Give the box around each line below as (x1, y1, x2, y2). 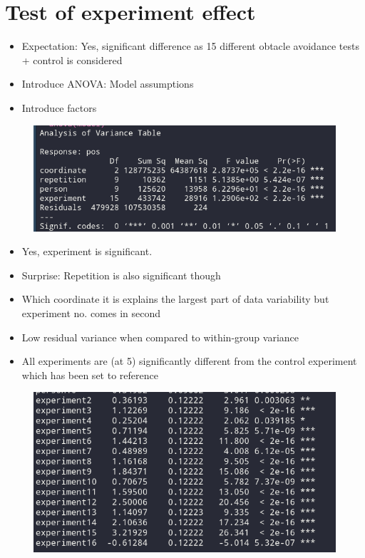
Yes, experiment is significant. (21, 244, 153, 259)
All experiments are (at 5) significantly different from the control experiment (21, 353, 357, 368)
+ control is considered (21, 52, 123, 67)
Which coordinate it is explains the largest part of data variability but (21, 291, 329, 306)
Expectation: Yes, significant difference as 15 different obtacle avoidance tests (21, 38, 359, 53)
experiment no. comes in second (21, 306, 161, 321)
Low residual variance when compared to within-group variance (21, 329, 299, 344)
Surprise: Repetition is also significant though (21, 267, 221, 282)
